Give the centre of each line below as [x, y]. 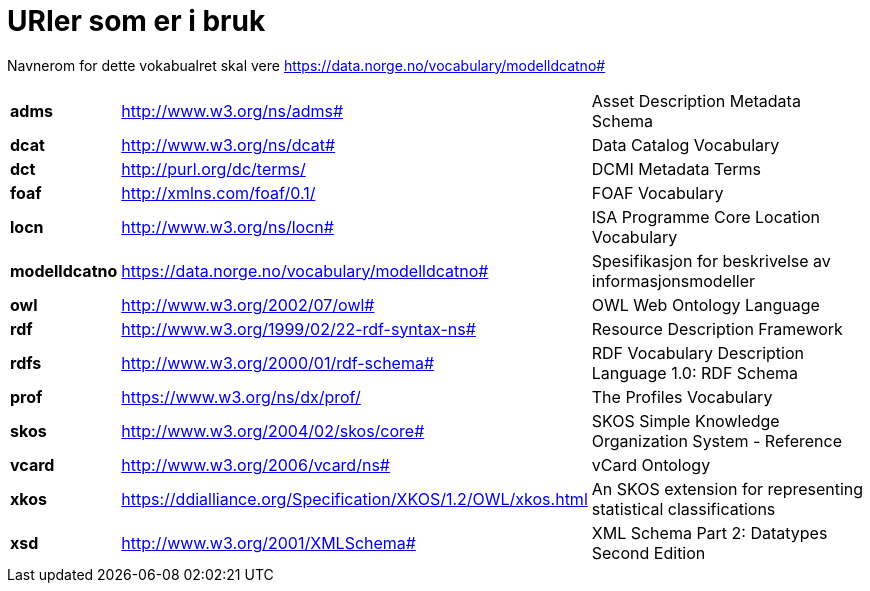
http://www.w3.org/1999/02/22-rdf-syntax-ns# [298, 328]
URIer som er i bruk [136, 21]
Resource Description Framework [717, 328]
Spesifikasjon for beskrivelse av [711, 260]
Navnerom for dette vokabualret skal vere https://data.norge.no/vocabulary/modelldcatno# [306, 65]
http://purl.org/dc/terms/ [213, 168]
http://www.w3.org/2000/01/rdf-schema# [278, 362]
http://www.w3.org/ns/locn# [227, 226]
